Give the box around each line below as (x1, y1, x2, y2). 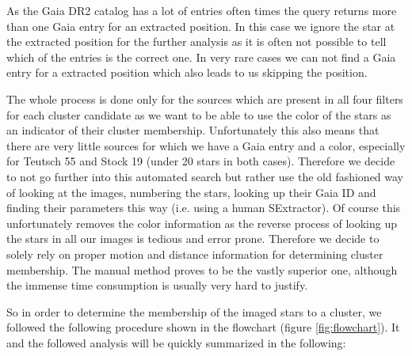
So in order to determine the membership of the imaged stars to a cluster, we (6, 303, 382, 320)
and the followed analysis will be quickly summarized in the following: (6, 334, 346, 350)
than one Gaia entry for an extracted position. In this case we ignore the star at (6, 17, 395, 34)
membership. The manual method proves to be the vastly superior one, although (6, 261, 398, 278)
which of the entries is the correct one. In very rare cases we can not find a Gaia (6, 48, 396, 65)
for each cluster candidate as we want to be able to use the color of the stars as (6, 106, 391, 123)
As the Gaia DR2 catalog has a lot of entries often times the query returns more (6, 2, 397, 18)
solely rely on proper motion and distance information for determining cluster (6, 245, 383, 262)
